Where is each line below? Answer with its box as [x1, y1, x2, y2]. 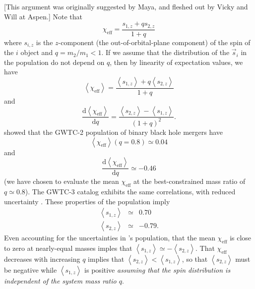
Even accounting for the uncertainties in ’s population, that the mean [4, 232, 215, 243]
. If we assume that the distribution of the [101, 47, 230, 58]
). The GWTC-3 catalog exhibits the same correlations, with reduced [25, 186, 236, 196]
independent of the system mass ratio [4, 275, 117, 286]
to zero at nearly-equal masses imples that [4, 242, 132, 253]
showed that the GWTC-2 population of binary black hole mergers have [4, 126, 223, 137]
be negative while [4, 264, 57, 275]
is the [36, 37, 53, 47]
